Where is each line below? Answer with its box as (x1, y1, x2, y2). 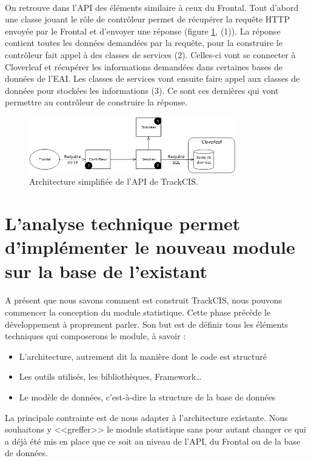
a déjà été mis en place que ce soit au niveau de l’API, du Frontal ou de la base (5, 434, 301, 447)
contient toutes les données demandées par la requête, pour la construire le (5, 36, 283, 49)
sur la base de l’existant (5, 258, 207, 283)
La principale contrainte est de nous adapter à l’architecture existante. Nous (5, 411, 288, 423)
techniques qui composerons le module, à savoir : (5, 330, 186, 342)
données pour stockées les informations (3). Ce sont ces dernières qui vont (5, 84, 279, 96)
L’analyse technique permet (5, 211, 241, 236)
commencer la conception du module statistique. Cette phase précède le (5, 305, 271, 318)
